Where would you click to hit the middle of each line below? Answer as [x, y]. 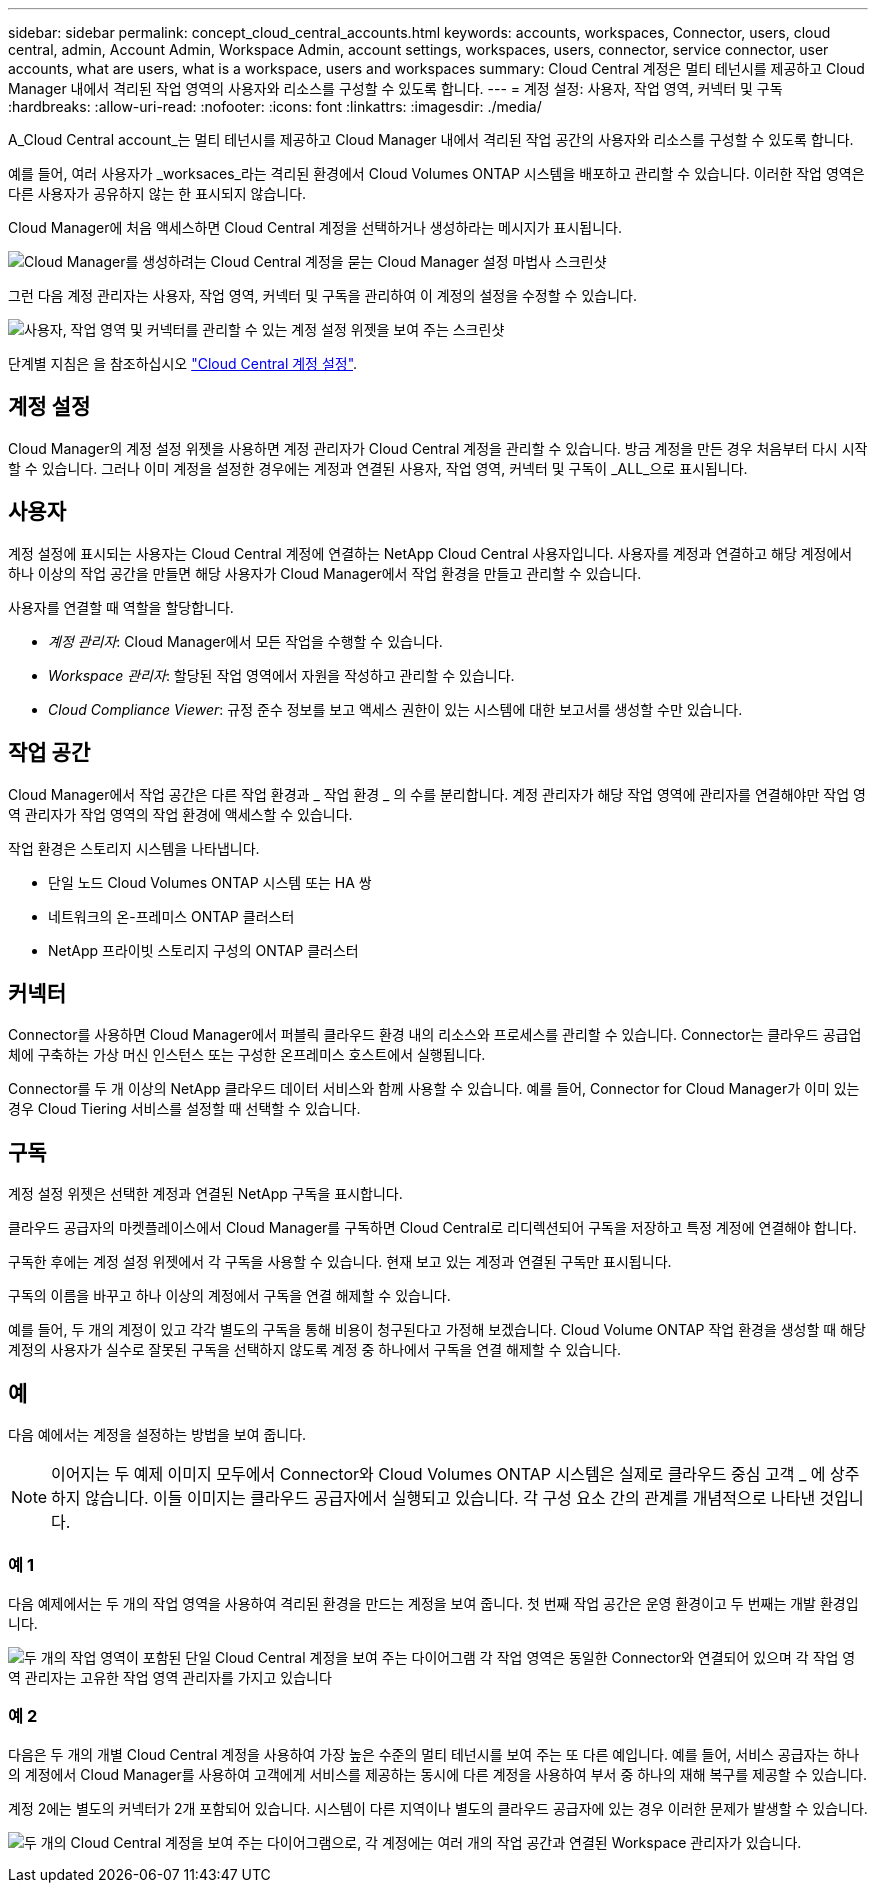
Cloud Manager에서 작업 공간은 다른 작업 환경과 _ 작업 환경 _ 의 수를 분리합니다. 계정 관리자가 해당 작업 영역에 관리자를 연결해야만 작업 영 [437, 794]
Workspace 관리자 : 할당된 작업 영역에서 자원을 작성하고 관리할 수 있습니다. [281, 675]
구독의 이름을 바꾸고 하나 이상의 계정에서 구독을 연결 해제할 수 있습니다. [229, 1296]
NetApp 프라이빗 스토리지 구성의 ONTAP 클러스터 [203, 950]
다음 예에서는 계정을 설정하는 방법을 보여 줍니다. [157, 1435]
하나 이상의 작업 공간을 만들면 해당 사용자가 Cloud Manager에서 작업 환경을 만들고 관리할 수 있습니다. [325, 573]
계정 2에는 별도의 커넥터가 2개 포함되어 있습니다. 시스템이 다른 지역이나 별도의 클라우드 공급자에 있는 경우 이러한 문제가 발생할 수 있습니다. [438, 1808]
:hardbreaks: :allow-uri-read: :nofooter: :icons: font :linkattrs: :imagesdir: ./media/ [275, 106]
